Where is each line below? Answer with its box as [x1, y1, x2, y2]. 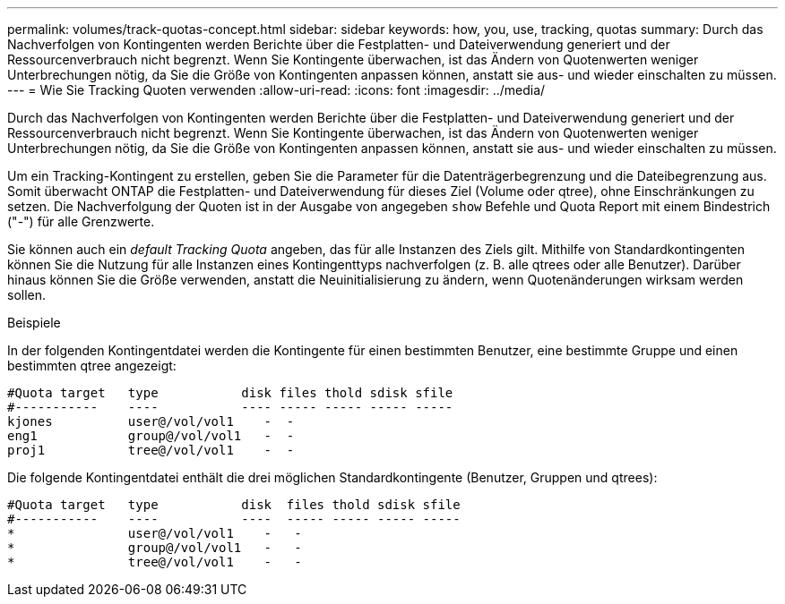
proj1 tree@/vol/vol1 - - [7, 443, 295, 457]
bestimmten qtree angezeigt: [7, 358, 177, 373]
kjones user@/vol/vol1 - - [7, 414, 295, 429]
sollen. [7, 287, 47, 302]
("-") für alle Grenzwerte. [7, 214, 155, 229]
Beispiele [7, 315, 61, 330]
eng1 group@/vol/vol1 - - [7, 429, 295, 443]
